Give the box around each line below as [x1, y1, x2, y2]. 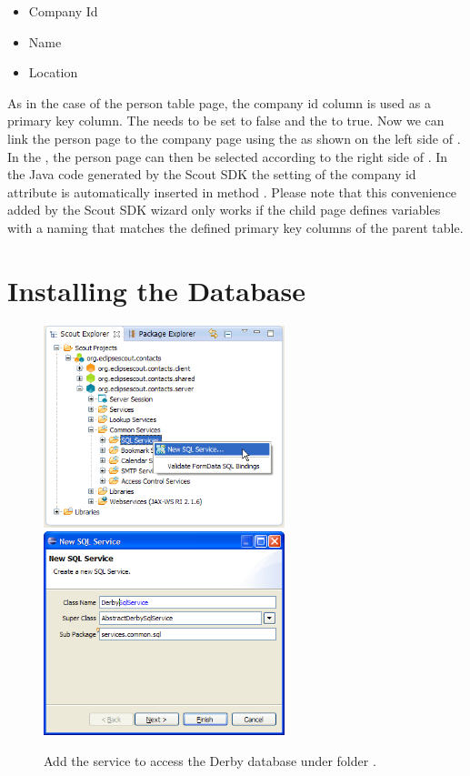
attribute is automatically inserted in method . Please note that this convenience [7, 182, 457, 201]
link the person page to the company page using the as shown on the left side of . [7, 128, 461, 147]
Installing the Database [7, 271, 305, 308]
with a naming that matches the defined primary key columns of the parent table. [7, 217, 464, 237]
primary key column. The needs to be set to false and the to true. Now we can [7, 111, 445, 130]
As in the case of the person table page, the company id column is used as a [7, 93, 431, 112]
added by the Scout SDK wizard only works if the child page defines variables [7, 200, 441, 219]
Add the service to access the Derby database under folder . [44, 751, 376, 770]
